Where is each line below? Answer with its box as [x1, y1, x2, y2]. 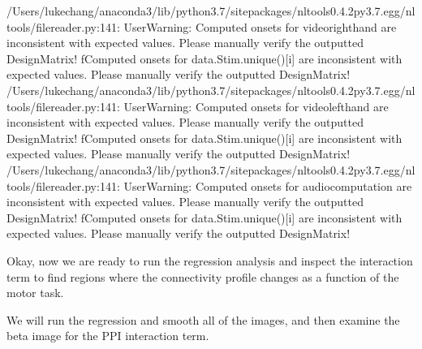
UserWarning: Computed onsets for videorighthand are [123, 18, 397, 35]
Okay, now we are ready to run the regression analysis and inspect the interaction [6, 252, 413, 269]
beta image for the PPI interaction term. [6, 327, 209, 344]
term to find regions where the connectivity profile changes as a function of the [6, 268, 399, 285]
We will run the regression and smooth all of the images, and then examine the [6, 311, 400, 328]
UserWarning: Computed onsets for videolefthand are [123, 97, 389, 114]
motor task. [6, 284, 64, 301]
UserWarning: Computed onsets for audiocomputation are [123, 177, 412, 194]
